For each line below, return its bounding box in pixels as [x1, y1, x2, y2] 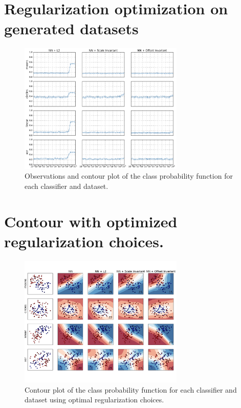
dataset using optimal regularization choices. [25, 394, 164, 405]
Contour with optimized [4, 210, 178, 231]
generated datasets [4, 18, 139, 39]
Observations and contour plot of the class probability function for [25, 170, 233, 181]
